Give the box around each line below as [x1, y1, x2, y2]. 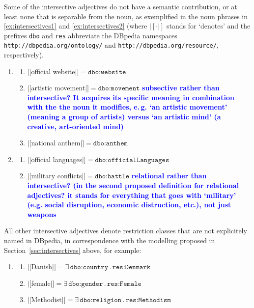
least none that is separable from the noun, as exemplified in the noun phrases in [4, 11, 248, 21]
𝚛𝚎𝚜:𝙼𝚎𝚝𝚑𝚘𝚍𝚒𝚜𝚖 [125, 297, 171, 304]
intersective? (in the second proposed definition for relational [27, 180, 239, 191]
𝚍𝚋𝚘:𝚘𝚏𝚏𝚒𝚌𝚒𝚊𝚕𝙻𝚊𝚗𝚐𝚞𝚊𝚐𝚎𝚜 [95, 156, 169, 164]
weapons [27, 209, 56, 219]
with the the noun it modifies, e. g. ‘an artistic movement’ [27, 102, 227, 112]
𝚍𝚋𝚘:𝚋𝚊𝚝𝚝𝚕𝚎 [95, 173, 130, 180]
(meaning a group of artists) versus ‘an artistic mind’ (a [27, 112, 221, 122]
